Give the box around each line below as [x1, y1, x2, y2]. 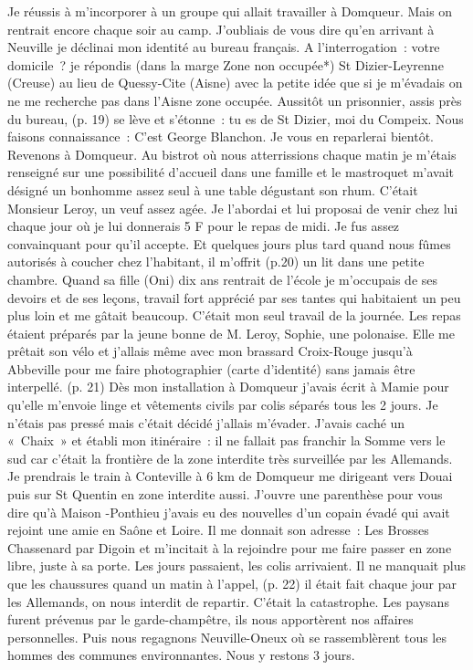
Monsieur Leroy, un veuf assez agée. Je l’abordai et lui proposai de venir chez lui [7, 198, 458, 217]
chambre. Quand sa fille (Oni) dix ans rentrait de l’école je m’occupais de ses [7, 269, 438, 288]
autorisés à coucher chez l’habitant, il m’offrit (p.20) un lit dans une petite [7, 252, 425, 271]
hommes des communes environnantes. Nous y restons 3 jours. [7, 645, 355, 665]
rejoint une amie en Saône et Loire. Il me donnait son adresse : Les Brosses [7, 520, 429, 539]
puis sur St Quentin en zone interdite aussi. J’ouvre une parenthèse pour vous [7, 485, 443, 504]
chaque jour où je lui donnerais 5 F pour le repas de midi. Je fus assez [7, 216, 400, 236]
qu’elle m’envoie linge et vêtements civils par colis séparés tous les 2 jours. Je [7, 395, 438, 414]
